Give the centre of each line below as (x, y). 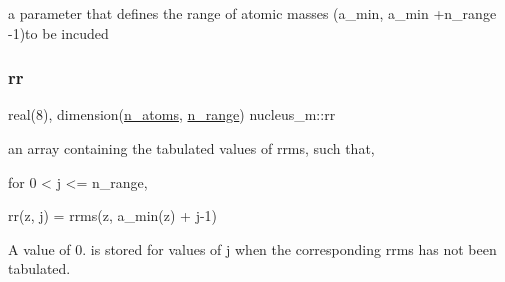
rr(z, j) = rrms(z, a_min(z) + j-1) (113, 215)
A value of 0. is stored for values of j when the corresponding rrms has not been (252, 248)
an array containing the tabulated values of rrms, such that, (191, 148)
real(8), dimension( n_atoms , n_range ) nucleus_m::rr (172, 114)
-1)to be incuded (58, 32)
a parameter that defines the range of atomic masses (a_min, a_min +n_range (252, 13)
